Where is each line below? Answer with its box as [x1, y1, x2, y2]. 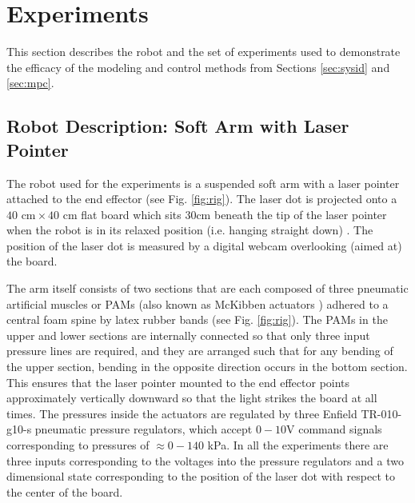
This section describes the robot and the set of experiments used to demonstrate [6, 43, 401, 60]
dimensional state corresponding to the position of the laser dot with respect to [6, 468, 395, 485]
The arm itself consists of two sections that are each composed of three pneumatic [6, 280, 409, 297]
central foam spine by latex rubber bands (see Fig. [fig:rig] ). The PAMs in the [6, 311, 388, 328]
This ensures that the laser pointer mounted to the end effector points [6, 373, 350, 390]
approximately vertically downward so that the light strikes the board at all [6, 389, 377, 406]
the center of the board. [6, 483, 123, 500]
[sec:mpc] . [6, 74, 54, 91]
